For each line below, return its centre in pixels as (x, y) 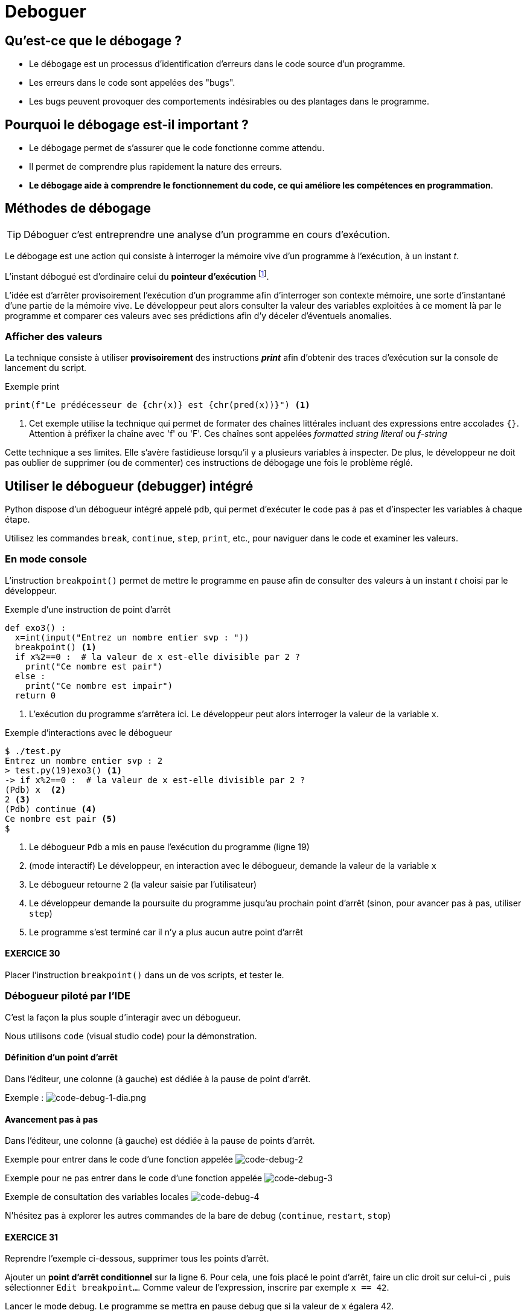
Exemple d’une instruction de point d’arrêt (88, 609)
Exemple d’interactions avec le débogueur (88, 732)
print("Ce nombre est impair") (99, 685)
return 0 (35, 695)
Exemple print (32, 387)
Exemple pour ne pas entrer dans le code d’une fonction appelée (134, 1178)
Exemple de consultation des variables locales (97, 1197)
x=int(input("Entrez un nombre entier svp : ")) (132, 637)
